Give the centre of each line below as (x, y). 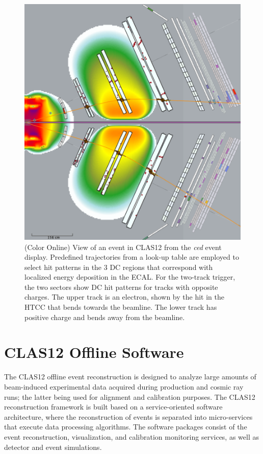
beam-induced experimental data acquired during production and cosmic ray (124, 386)
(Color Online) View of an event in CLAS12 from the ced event (123, 247)
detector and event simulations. (53, 447)
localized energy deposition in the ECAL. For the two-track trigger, (130, 277)
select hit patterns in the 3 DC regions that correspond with (119, 267)
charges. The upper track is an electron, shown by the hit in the (124, 297)
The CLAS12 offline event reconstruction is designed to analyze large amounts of (130, 377)
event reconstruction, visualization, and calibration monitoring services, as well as (131, 436)
